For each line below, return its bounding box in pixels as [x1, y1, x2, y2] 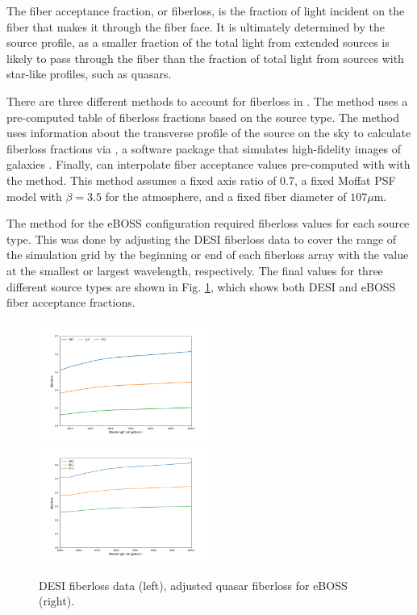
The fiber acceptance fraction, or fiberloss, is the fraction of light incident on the [6, 2, 405, 19]
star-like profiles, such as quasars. [6, 65, 172, 82]
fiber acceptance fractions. [6, 294, 136, 311]
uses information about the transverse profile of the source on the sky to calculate [6, 124, 411, 141]
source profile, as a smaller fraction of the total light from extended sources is [6, 34, 390, 51]
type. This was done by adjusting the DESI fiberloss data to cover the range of [6, 230, 397, 247]
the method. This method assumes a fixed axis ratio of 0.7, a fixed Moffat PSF [6, 171, 396, 188]
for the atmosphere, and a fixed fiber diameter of [105, 187, 347, 204]
